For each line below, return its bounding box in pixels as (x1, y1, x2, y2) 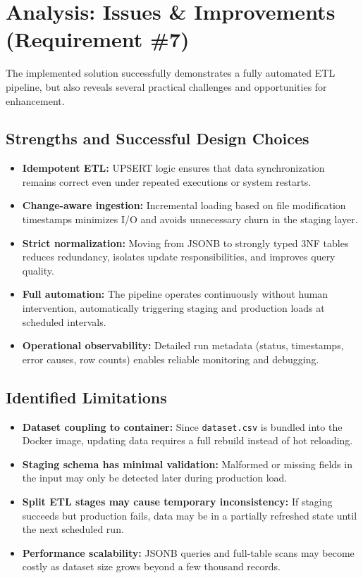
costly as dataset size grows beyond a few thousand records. (22, 559, 281, 574)
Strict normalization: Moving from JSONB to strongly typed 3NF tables (22, 235, 349, 250)
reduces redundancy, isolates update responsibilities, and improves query (22, 249, 336, 264)
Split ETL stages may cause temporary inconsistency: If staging (22, 494, 333, 509)
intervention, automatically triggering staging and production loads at (22, 301, 325, 315)
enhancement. (6, 93, 65, 108)
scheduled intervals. (22, 314, 106, 329)
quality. (22, 263, 54, 277)
